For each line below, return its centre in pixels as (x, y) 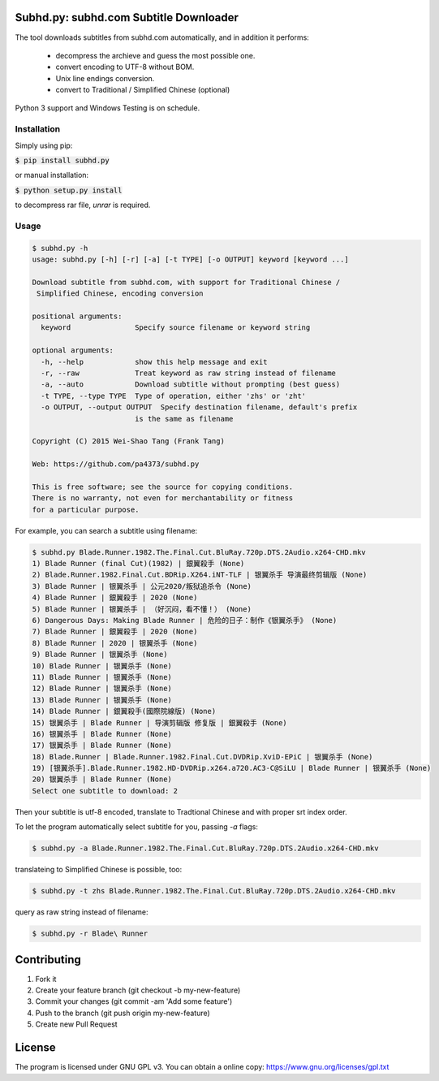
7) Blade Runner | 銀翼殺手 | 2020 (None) (115, 632)
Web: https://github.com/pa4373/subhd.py (116, 464)
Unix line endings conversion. (105, 78)
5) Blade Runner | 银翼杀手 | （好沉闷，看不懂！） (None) (142, 609)
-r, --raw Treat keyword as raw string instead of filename (189, 373)
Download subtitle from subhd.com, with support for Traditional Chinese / (186, 282)
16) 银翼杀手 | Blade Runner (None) (102, 734)
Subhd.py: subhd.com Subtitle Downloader (127, 17)
